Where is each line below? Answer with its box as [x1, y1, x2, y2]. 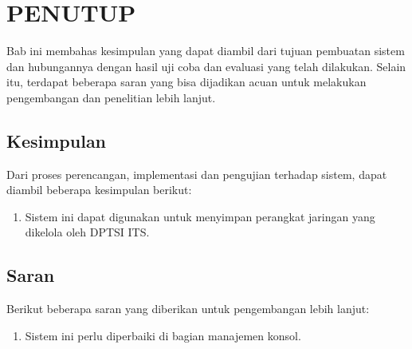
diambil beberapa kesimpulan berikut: [6, 181, 192, 198]
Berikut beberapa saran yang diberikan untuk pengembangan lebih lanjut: [6, 300, 370, 317]
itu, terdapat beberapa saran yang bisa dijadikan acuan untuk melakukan [6, 73, 367, 90]
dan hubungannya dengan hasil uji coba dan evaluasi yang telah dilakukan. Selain [6, 58, 406, 74]
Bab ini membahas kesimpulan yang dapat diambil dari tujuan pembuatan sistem [6, 42, 405, 59]
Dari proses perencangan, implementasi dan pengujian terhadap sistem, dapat [6, 165, 387, 182]
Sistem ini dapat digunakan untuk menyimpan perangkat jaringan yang [25, 208, 375, 224]
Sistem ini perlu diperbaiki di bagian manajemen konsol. [25, 327, 301, 343]
